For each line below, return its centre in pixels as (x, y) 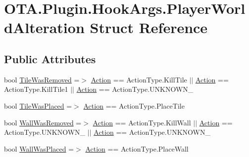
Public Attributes (50, 59)
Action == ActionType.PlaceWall (137, 148)
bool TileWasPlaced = (38, 105)
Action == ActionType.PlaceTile (134, 105)
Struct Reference (149, 27)
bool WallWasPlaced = (39, 148)
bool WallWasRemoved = (43, 122)
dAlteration (44, 27)
